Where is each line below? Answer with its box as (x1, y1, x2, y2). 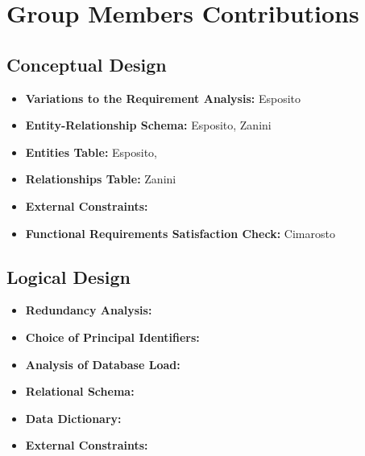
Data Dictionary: (25, 409, 122, 426)
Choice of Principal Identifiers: (25, 328, 200, 345)
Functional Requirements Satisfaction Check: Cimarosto (25, 224, 335, 241)
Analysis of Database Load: (25, 355, 180, 372)
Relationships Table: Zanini (25, 170, 176, 187)
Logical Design (6, 264, 131, 289)
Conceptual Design (6, 51, 167, 76)
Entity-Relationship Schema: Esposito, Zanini (25, 117, 272, 134)
